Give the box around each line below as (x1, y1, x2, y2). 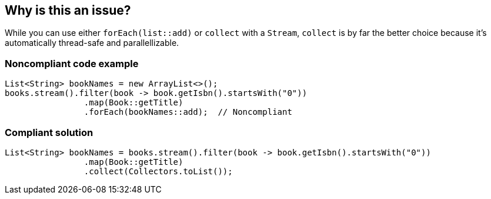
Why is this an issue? (5, 3, 131, 18)
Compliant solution (5, 126, 93, 138)
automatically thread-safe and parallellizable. (5, 38, 179, 48)
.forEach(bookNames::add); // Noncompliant (83, 107, 292, 117)
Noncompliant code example (5, 57, 139, 69)
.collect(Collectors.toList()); (83, 166, 233, 176)
